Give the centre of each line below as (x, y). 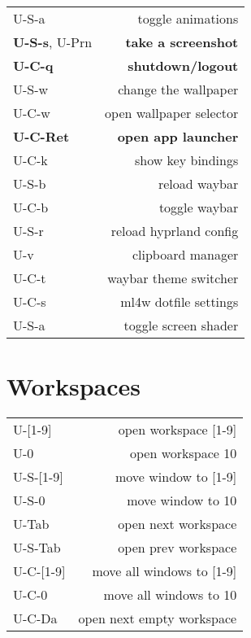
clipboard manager (185, 254)
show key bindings (186, 160)
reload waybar (198, 184)
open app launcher (178, 136)
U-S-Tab (37, 548)
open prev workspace (177, 548)
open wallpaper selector (172, 113)
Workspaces (74, 386)
